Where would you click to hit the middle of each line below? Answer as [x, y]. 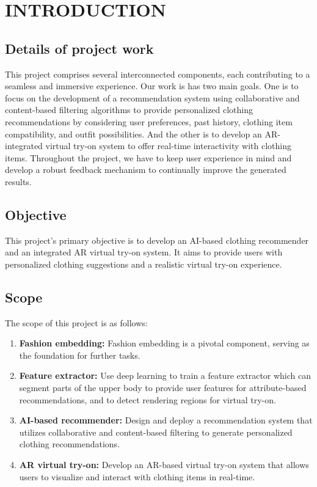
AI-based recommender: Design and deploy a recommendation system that [166, 420]
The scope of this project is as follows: [76, 322]
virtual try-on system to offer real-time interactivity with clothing [168, 146]
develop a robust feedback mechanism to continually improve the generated [146, 170]
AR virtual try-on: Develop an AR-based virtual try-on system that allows [164, 465]
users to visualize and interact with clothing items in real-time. [137, 476]
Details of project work [79, 48]
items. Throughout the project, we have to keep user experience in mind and [148, 157]
